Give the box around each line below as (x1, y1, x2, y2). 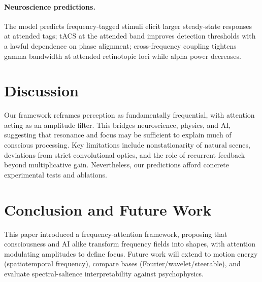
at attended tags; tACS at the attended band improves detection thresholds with (4, 30, 256, 41)
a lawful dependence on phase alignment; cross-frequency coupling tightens (4, 40, 237, 51)
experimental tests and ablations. (4, 169, 107, 180)
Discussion (4, 80, 79, 101)
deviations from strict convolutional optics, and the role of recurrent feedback (4, 149, 245, 160)
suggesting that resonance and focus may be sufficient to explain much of (4, 129, 232, 140)
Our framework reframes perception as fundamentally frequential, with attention (4, 110, 255, 120)
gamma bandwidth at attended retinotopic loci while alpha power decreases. (4, 50, 241, 61)
